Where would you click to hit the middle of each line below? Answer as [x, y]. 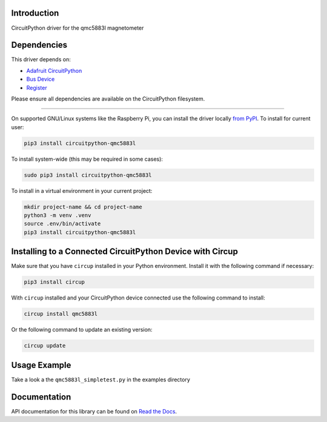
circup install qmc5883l [61, 314]
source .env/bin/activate [62, 224]
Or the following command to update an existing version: [82, 330]
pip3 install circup [54, 282]
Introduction [35, 13]
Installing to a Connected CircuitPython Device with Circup [125, 252]
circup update [45, 346]
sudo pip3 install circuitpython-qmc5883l [88, 175]
